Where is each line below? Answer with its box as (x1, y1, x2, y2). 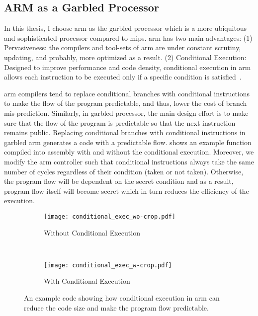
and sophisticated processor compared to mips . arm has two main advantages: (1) (4, 32, 253, 43)
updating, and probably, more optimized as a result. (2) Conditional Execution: (4, 52, 247, 62)
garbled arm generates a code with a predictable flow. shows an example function (4, 137, 252, 147)
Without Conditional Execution (44, 227, 140, 237)
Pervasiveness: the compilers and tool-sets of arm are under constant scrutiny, (4, 42, 241, 53)
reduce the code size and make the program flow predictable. (24, 302, 209, 313)
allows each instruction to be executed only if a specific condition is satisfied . (4, 72, 242, 82)
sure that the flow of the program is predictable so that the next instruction (4, 117, 236, 128)
